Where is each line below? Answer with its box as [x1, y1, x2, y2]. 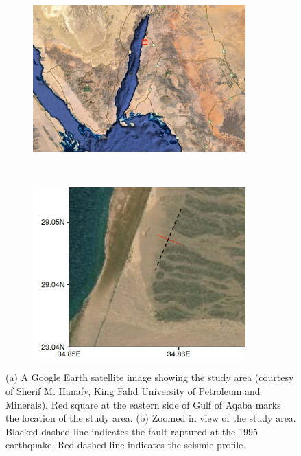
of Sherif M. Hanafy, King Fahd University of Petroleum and [5, 384, 261, 398]
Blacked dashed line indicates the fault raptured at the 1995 [5, 424, 258, 438]
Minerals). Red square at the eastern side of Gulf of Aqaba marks [5, 397, 281, 411]
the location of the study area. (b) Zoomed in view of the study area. [5, 411, 296, 425]
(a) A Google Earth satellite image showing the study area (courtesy [5, 370, 294, 385]
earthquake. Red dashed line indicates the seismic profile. [5, 437, 246, 452]
